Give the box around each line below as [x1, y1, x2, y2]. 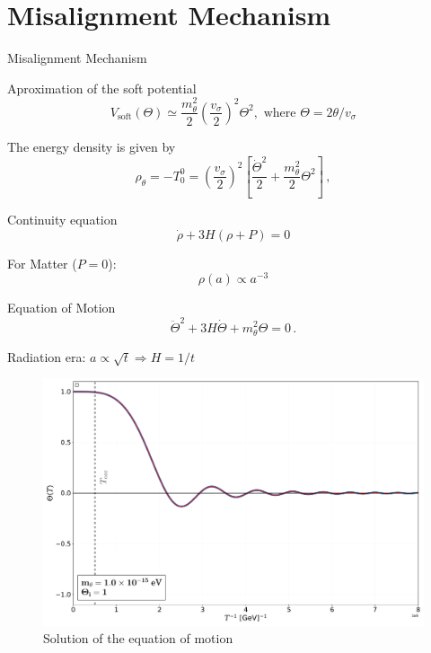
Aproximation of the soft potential [7, 78, 197, 97]
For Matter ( [7, 253, 77, 272]
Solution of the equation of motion [43, 629, 233, 648]
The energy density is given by [7, 137, 176, 155]
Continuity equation [7, 209, 118, 228]
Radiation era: [7, 347, 86, 366]
